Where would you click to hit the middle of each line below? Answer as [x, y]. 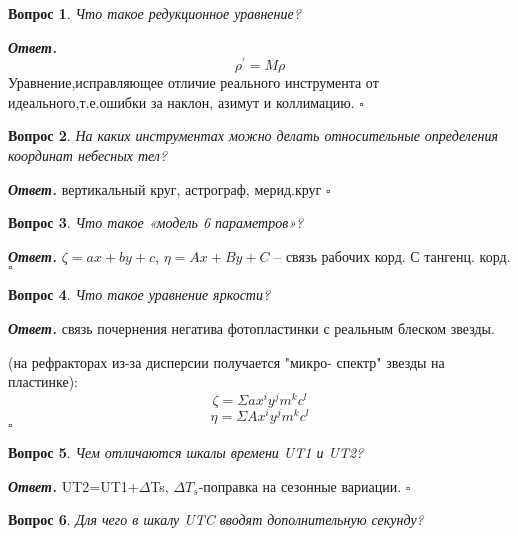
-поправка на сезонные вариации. [300, 485]
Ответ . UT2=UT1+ [73, 485]
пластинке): [43, 381]
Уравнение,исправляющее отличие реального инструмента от [193, 82]
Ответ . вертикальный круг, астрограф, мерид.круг [165, 188]
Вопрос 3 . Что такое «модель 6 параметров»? [156, 222]
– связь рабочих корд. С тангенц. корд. [392, 255]
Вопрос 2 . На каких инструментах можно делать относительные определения [253, 135]
